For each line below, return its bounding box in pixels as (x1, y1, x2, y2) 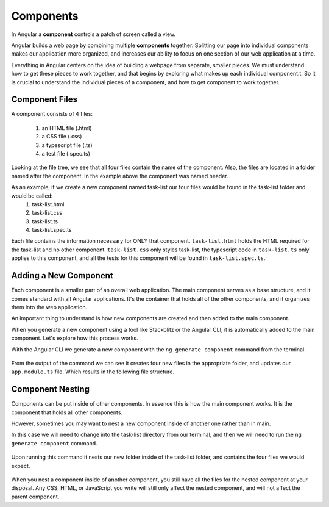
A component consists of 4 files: (11, 110, 93, 118)
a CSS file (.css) (41, 133, 82, 140)
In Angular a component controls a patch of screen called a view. (11, 31, 176, 38)
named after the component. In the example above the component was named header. (11, 172, 228, 179)
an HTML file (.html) (41, 124, 92, 131)
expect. (11, 462, 30, 469)
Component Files (11, 95, 77, 105)
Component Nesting (11, 384, 90, 395)
